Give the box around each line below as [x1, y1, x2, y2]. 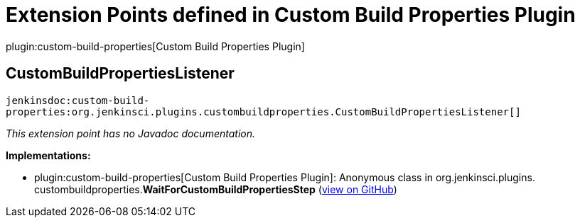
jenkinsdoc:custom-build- [6, 94, 150, 106]
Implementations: [6, 149, 91, 161]
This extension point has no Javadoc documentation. [6, 127, 256, 139]
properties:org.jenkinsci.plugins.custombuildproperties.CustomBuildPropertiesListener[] [6, 105, 521, 118]
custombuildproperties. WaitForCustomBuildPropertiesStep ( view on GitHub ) [34, 183, 397, 195]
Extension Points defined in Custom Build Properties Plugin [6, 3, 576, 27]
